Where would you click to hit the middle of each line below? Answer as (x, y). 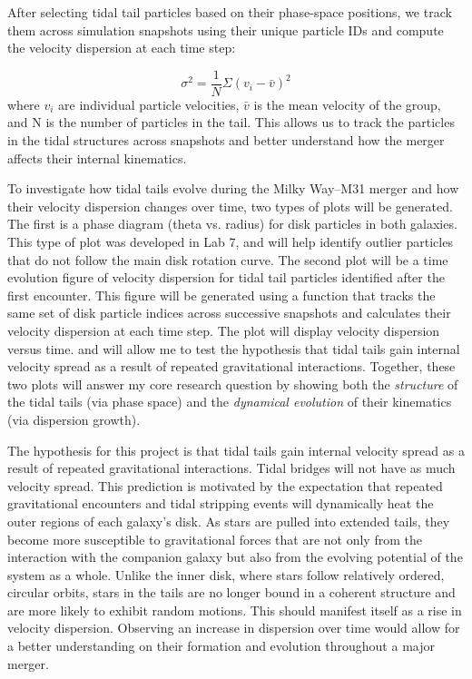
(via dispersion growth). (74, 419)
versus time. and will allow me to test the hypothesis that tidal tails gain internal (234, 348)
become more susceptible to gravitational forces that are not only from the (215, 539)
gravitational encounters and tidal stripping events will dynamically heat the (221, 503)
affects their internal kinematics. (97, 157)
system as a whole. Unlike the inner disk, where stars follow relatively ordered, (226, 574)
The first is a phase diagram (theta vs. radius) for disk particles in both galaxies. (232, 224)
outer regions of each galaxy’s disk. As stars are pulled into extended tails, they (229, 521)
